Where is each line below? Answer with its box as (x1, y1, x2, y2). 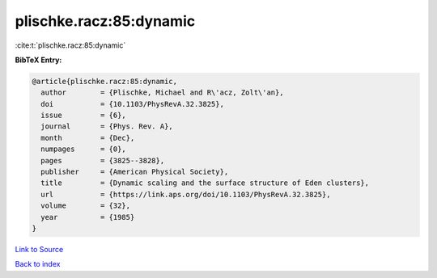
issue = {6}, (40, 111, 127, 120)
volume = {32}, (40, 201, 131, 210)
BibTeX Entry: (15, 55, 62, 65)
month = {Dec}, (40, 133, 135, 142)
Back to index (15, 259, 61, 269)
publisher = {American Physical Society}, (40, 167, 229, 177)
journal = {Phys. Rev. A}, (40, 122, 173, 131)
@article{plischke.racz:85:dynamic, (32, 77, 178, 86)
